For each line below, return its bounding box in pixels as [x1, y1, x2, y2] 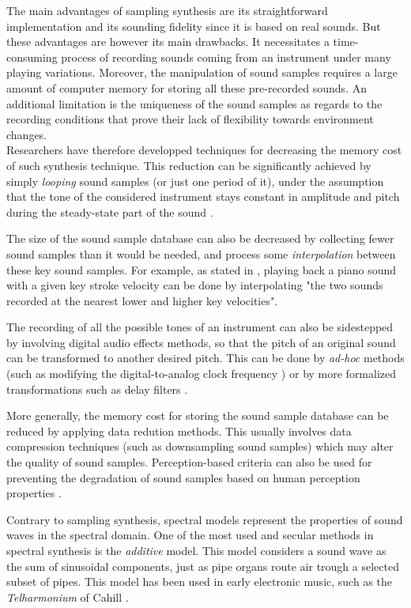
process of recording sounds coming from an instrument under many [61, 48, 391, 65]
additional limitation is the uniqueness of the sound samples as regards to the [6, 95, 383, 111]
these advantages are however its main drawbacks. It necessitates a [6, 33, 330, 50]
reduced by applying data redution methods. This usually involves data [6, 422, 352, 439]
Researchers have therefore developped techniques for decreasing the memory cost [6, 142, 402, 158]
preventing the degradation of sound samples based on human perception [6, 469, 360, 485]
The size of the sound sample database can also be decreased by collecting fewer [6, 230, 394, 247]
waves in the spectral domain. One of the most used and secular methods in [6, 527, 374, 543]
